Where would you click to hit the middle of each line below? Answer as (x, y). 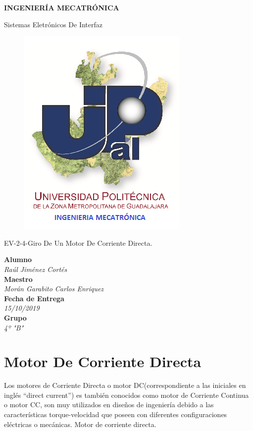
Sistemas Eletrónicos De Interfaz (53, 24)
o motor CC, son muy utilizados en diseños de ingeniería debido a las (109, 404)
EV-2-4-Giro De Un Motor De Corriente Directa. (78, 242)
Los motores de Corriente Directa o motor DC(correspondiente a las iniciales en (125, 385)
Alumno (18, 259)
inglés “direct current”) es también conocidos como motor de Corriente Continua (126, 395)
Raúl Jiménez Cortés (36, 269)
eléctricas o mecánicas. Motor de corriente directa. (80, 424)
